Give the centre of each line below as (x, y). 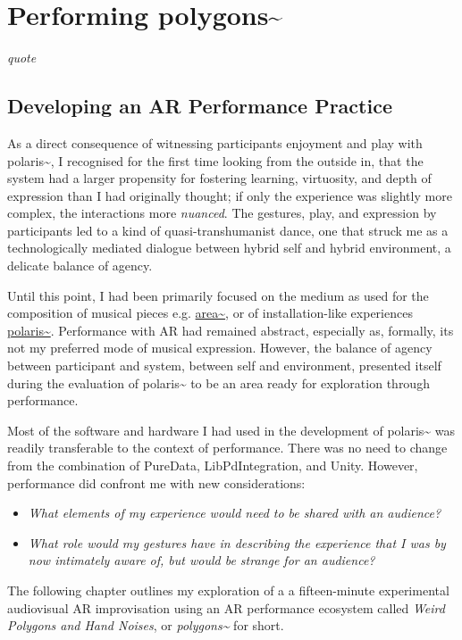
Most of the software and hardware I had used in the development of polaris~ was (231, 430)
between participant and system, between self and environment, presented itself (224, 366)
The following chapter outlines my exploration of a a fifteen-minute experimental (228, 590)
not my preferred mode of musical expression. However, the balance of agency (220, 348)
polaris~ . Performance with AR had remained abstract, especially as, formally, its (231, 330)
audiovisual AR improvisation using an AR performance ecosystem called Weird (226, 607)
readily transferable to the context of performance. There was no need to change (227, 448)
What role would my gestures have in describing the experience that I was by (237, 542)
